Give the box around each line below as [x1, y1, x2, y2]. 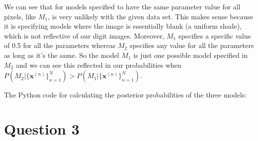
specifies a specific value [178, 30, 251, 41]
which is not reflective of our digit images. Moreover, [4, 30, 165, 41]
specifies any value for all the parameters [129, 40, 254, 50]
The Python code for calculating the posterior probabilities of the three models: [4, 90, 247, 100]
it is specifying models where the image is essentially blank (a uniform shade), [4, 21, 242, 31]
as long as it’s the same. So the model [4, 49, 119, 60]
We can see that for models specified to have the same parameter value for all [4, 1, 241, 11]
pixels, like [4, 11, 36, 21]
